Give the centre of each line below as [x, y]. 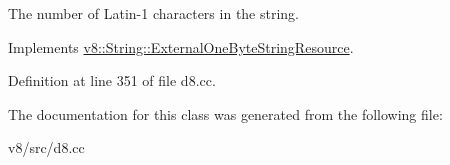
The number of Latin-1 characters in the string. [154, 13]
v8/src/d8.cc [46, 147]
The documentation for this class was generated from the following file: [225, 113]
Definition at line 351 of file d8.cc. [112, 80]
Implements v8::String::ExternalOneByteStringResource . [181, 46]
